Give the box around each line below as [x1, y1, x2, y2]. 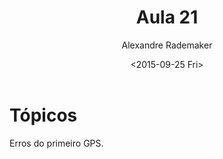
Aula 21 [135, 6, 199, 29]
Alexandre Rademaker [121, 39, 213, 51]
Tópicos [9, 104, 78, 126]
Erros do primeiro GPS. [9, 137, 104, 149]
